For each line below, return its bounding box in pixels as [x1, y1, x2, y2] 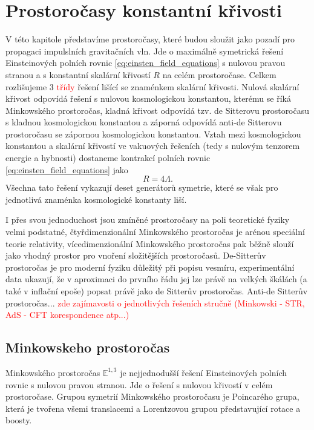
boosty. [5, 414, 32, 426]
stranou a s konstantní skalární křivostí [5, 68, 151, 81]
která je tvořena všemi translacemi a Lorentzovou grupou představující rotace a [5, 402, 301, 414]
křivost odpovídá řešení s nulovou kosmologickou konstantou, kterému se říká [5, 92, 291, 105]
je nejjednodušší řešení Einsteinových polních [120, 366, 287, 379]
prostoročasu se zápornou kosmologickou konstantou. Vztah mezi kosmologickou [5, 127, 301, 140]
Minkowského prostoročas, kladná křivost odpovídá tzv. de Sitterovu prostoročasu [5, 104, 310, 116]
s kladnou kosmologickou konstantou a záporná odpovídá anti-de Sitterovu [5, 116, 282, 128]
